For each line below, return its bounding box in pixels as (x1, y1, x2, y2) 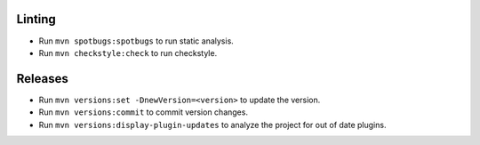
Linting (16, 12, 57, 27)
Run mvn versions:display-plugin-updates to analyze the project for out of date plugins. (38, 119, 387, 130)
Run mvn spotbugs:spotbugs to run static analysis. (38, 36, 235, 46)
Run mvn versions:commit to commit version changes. (38, 107, 249, 117)
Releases (16, 71, 68, 86)
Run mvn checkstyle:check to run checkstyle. (38, 47, 218, 58)
